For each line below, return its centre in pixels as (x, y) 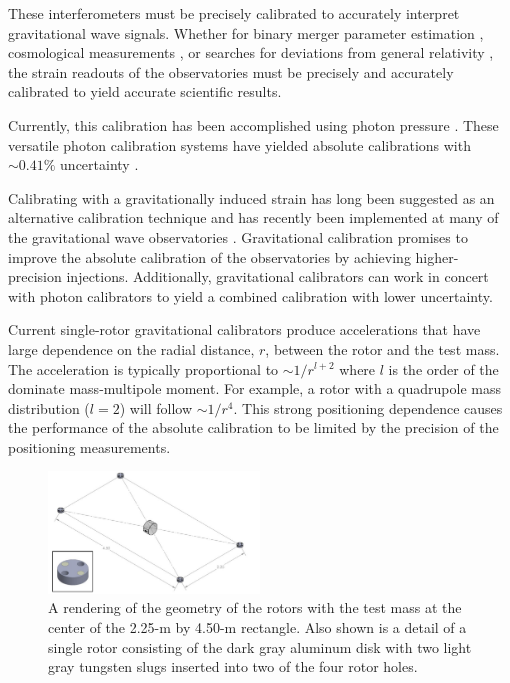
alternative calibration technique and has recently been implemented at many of (253, 217)
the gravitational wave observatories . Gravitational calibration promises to (238, 236)
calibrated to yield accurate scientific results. (145, 91)
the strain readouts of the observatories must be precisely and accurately (231, 71)
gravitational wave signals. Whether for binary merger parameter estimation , (246, 32)
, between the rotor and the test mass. (382, 348)
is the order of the (443, 368)
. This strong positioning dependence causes (368, 407)
